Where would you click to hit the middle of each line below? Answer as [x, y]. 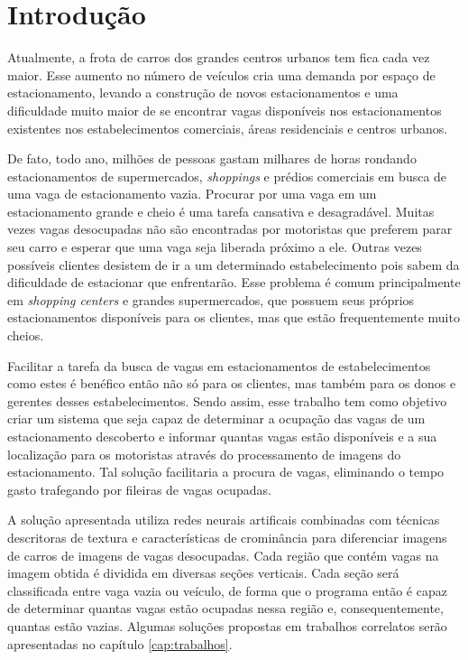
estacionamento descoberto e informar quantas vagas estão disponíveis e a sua [222, 436]
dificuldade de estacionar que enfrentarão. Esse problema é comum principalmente [234, 282]
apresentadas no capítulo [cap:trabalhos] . [120, 643]
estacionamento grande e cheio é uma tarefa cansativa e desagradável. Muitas [221, 211]
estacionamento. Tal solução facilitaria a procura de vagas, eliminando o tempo [226, 472]
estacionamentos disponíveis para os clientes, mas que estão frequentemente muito [234, 317]
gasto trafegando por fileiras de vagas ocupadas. [139, 489]
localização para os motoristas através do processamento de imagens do [204, 454]
